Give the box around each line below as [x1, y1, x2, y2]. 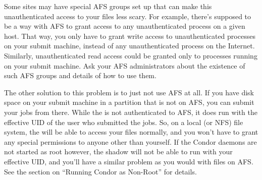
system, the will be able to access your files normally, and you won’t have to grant [4, 127, 258, 137]
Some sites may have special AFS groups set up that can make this [4, 1, 212, 11]
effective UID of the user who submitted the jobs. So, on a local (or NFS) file [4, 116, 243, 127]
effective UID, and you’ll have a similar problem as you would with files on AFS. [4, 156, 253, 166]
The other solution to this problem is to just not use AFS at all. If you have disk [4, 87, 254, 97]
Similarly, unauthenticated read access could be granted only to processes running [4, 50, 257, 61]
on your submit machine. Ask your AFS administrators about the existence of [4, 60, 245, 71]
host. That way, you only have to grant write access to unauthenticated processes [4, 30, 255, 41]
